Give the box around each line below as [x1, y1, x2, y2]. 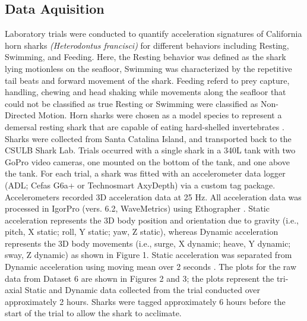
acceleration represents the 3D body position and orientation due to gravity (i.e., [5, 213, 299, 226]
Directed [5, 109, 36, 121]
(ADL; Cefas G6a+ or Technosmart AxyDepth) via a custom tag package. [5, 178, 276, 191]
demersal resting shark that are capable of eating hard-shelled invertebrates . [5, 120, 284, 133]
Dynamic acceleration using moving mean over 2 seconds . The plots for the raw [5, 260, 296, 273]
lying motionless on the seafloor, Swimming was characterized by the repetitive [5, 62, 292, 74]
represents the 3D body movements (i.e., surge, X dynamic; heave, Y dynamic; [5, 237, 291, 249]
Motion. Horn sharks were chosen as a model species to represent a [38, 109, 282, 121]
